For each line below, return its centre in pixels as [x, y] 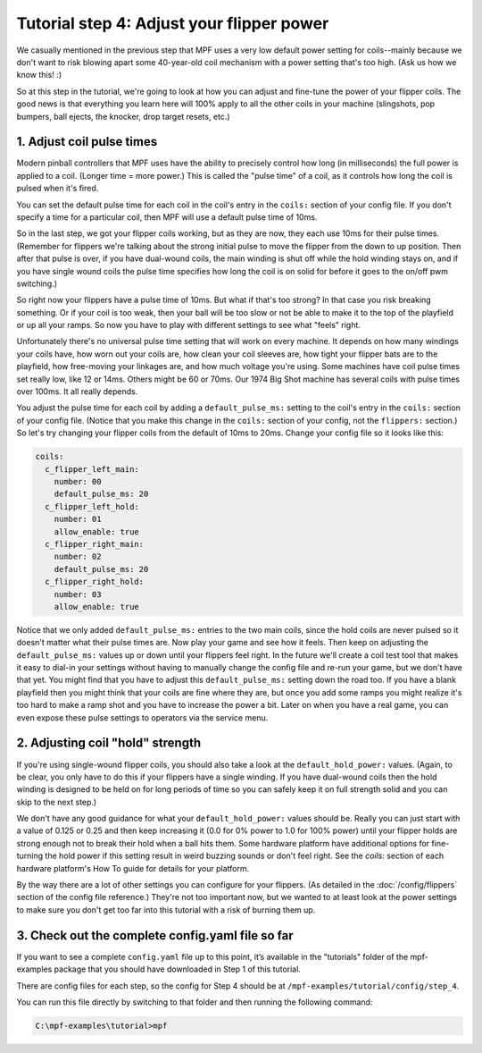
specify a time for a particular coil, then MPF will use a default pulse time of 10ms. [167, 217]
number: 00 [78, 481]
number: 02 [78, 557]
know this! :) [39, 75]
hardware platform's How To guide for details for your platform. [133, 868]
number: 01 [78, 519]
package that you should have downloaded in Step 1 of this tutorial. [177, 969]
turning [30, 856]
